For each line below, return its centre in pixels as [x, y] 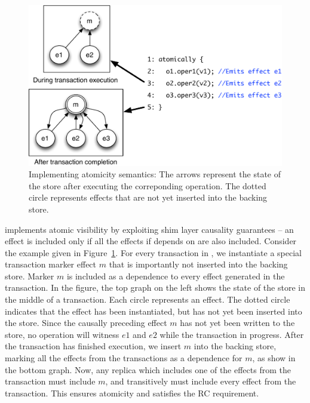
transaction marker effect [51, 264]
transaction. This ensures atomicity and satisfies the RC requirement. [132, 393]
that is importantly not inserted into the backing [198, 264]
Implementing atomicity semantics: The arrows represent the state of [155, 174]
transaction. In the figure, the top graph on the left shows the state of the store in [155, 287]
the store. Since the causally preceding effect [86, 323]
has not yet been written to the [237, 323]
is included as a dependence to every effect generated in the [176, 276]
